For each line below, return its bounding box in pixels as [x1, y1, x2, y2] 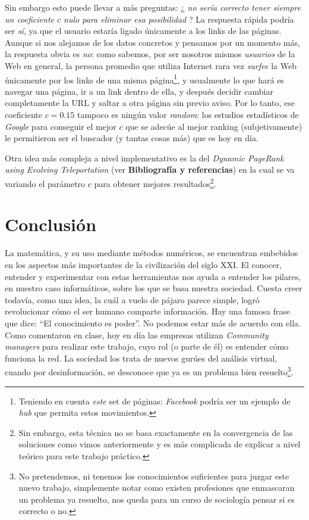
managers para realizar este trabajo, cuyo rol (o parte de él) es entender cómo [5, 340, 289, 353]
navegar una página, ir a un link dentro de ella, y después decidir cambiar [5, 85, 273, 97]
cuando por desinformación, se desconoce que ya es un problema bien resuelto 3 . [5, 364, 294, 378]
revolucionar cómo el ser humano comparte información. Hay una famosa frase [5, 305, 290, 317]
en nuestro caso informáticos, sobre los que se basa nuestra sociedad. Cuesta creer [5, 282, 302, 294]
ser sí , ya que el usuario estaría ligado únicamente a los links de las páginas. [5, 24, 282, 37]
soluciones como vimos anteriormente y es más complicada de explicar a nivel [18, 438, 301, 450]
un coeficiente [5, 13, 55, 25]
